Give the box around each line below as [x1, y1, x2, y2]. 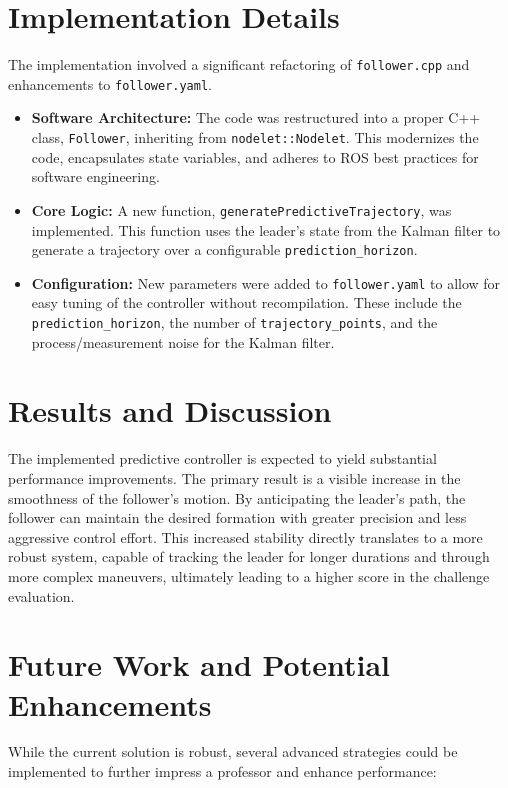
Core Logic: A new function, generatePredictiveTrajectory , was [31, 199, 452, 220]
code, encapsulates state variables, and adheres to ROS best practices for [31, 146, 479, 167]
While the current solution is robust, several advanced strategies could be [8, 741, 458, 762]
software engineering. [31, 166, 160, 187]
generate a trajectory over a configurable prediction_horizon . [31, 239, 418, 260]
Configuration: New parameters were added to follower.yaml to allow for [31, 272, 501, 293]
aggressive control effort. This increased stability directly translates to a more [8, 526, 483, 547]
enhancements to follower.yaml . [8, 73, 212, 94]
